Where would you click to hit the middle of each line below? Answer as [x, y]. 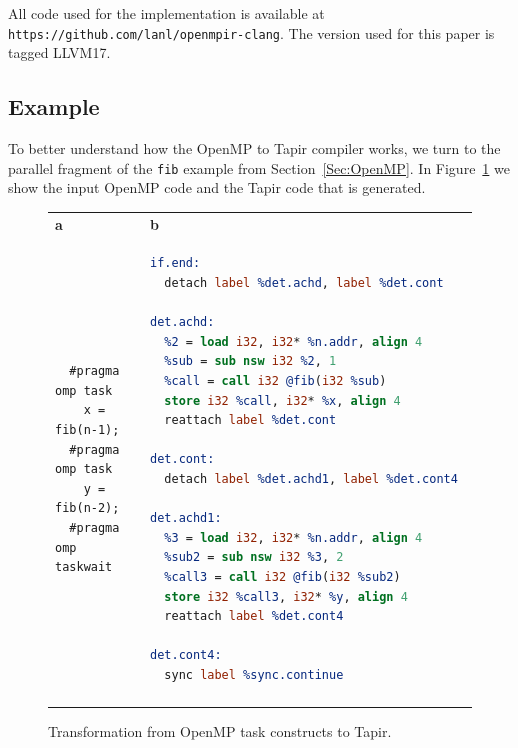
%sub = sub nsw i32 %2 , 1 [250, 361]
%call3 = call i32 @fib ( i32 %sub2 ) [282, 576]
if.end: [175, 263]
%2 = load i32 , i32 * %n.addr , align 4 [293, 341]
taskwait [84, 567]
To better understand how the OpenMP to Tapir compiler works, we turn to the [254, 148]
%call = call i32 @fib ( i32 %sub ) [275, 381]
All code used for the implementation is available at [166, 13]
